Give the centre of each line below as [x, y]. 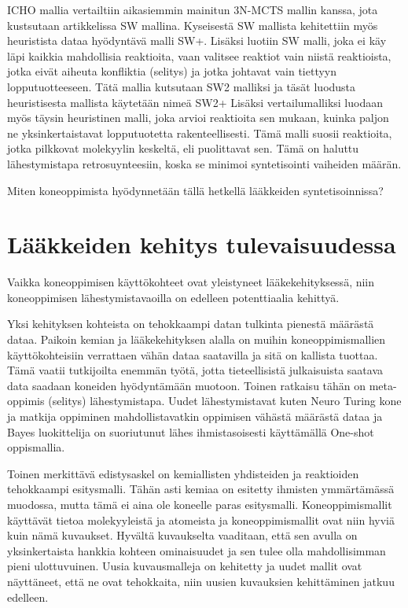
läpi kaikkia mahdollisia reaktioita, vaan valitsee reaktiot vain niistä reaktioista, [199, 55]
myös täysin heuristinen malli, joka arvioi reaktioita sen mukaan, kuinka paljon [198, 118]
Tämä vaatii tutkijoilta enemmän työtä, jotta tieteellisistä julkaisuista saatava [195, 370]
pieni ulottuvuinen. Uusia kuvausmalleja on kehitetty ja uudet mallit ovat [185, 566]
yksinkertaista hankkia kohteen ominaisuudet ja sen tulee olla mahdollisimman [197, 550]
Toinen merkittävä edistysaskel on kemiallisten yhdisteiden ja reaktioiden [183, 473]
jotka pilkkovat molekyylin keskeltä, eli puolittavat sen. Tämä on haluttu [183, 148]
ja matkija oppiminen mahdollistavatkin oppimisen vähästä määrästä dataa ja [195, 416]
